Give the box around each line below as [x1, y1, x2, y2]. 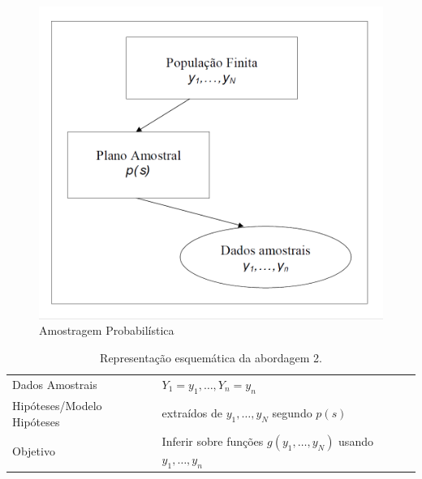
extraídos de [161, 404, 222, 421]
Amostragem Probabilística [39, 322, 174, 339]
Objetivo [12, 442, 55, 459]
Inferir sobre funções [161, 433, 264, 450]
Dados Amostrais [12, 376, 97, 393]
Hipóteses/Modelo [12, 396, 102, 413]
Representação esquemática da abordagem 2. [100, 349, 322, 366]
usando [338, 433, 373, 450]
